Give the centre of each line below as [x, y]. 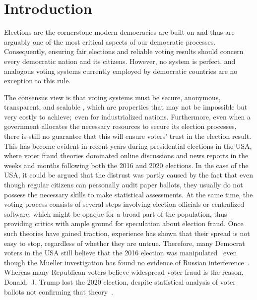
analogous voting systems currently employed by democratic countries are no [121, 71]
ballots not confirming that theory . [59, 291]
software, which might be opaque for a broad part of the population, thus [116, 213]
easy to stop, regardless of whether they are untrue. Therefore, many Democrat [125, 243]
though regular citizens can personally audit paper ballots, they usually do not [124, 185]
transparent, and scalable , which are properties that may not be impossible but [126, 107]
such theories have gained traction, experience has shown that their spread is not [127, 233]
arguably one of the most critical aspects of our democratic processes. [110, 41]
